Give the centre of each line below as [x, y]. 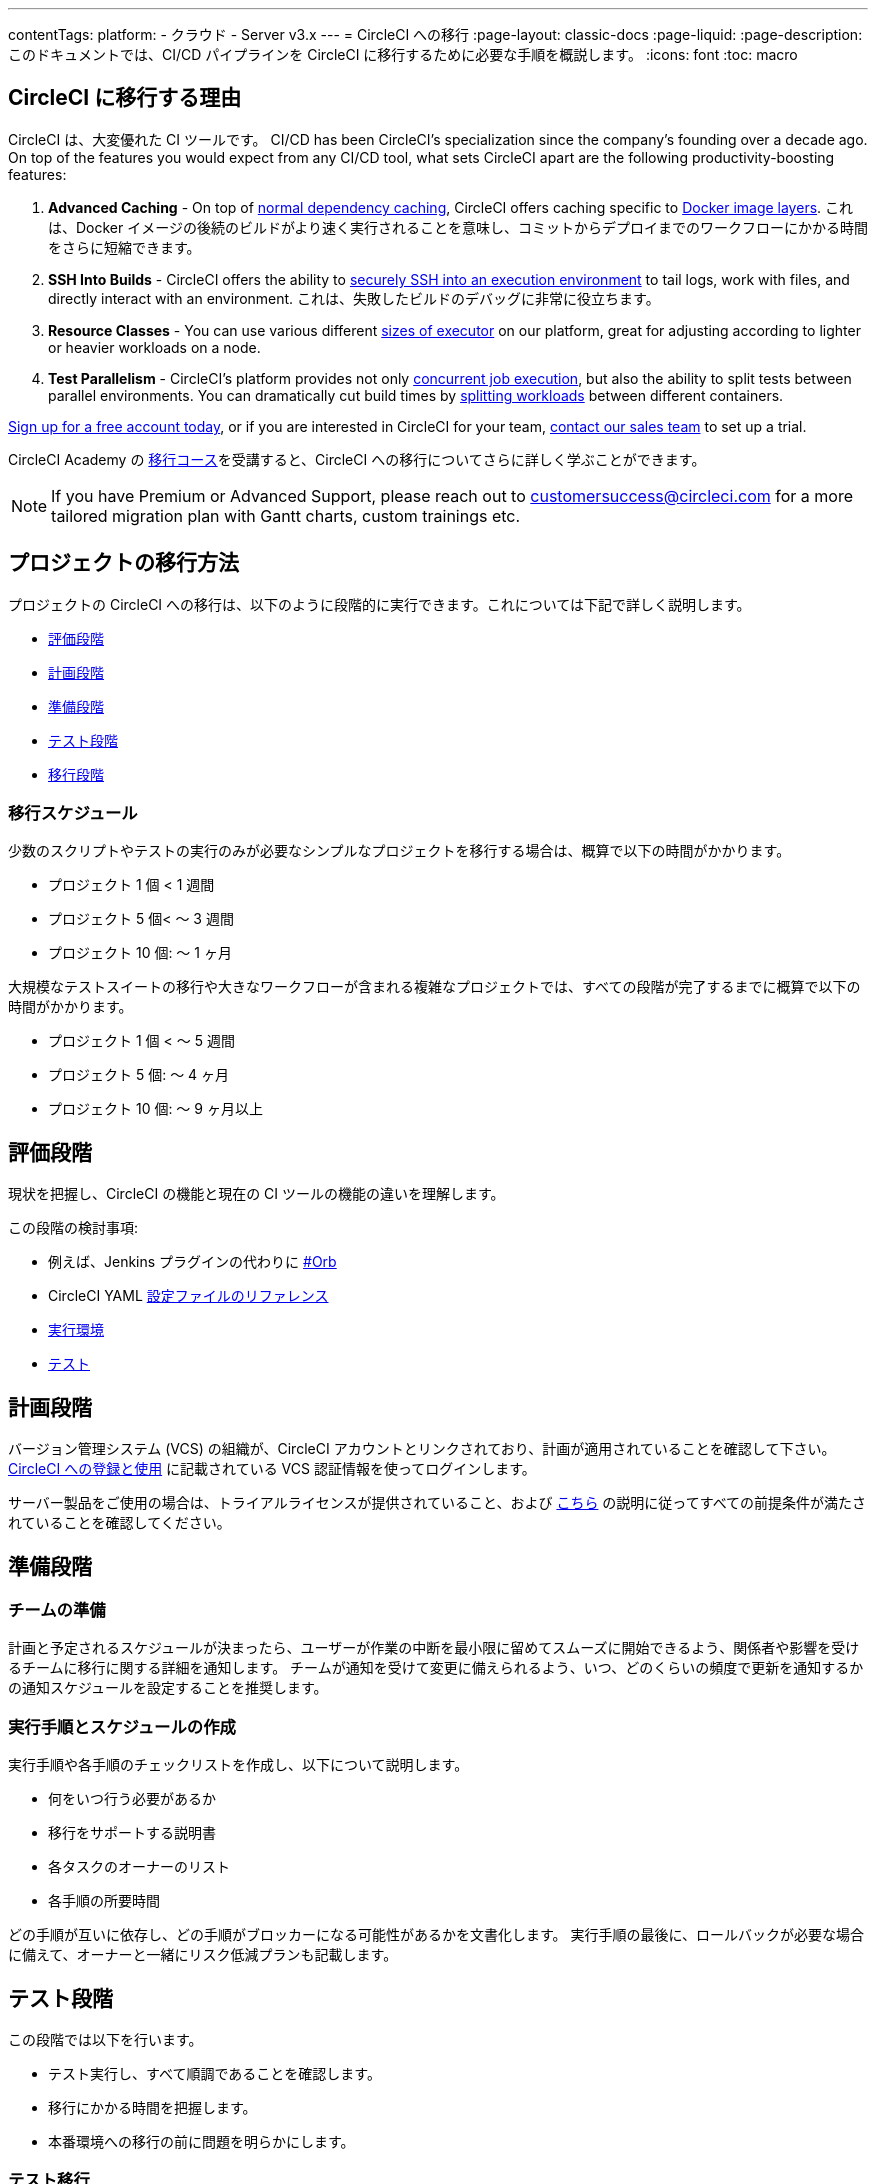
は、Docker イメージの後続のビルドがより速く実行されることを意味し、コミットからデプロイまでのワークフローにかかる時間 [458, 227]
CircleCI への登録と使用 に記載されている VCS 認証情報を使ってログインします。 [272, 1469]
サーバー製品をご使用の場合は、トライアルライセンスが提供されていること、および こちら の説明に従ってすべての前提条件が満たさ [437, 1503]
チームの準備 [57, 1609]
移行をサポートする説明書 [132, 1833]
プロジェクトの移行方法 [123, 563]
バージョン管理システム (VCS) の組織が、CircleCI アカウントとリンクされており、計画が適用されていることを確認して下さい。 [422, 1449]
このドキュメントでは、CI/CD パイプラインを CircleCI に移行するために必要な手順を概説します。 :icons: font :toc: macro [403, 54]
